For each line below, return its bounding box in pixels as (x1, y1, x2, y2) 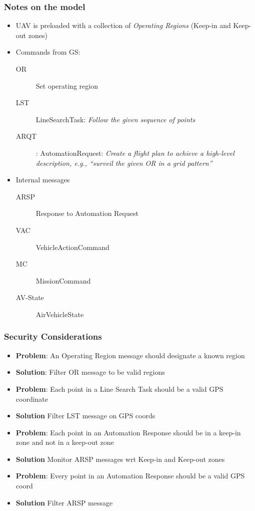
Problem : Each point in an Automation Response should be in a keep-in (15, 427, 241, 437)
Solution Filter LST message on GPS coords (15, 410, 155, 421)
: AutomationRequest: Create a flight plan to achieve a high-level (35, 147, 234, 158)
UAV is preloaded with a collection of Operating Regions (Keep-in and (15, 20, 231, 31)
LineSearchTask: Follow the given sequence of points (35, 114, 195, 124)
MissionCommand (35, 275, 91, 286)
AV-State (15, 292, 44, 303)
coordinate (15, 393, 48, 404)
